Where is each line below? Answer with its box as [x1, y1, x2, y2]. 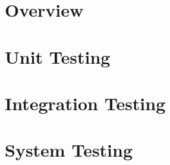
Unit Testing [5, 44, 111, 69]
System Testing [5, 138, 133, 162]
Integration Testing [5, 91, 166, 115]
